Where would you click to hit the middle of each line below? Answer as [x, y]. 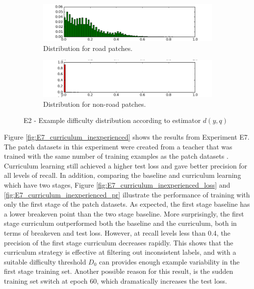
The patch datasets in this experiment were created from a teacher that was [118, 146]
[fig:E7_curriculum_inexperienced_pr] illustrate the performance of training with [127, 194]
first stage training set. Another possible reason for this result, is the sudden [119, 271]
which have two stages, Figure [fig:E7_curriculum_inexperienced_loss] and [117, 184]
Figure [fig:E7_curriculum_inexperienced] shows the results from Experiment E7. [127, 137]
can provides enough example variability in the [169, 261]
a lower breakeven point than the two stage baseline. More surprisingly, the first [124, 213]
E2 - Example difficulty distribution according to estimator [112, 120]
